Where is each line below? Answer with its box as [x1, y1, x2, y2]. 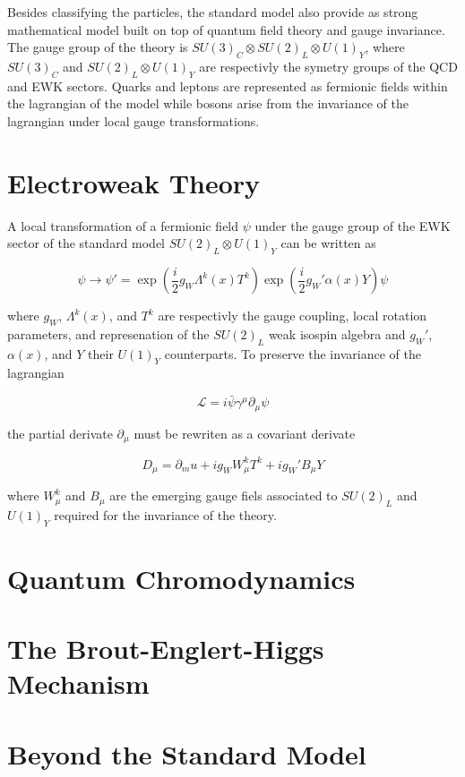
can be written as [280, 234, 376, 252]
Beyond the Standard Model [7, 735, 366, 772]
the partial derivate [7, 423, 113, 442]
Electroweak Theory [7, 164, 261, 201]
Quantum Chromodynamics [7, 559, 356, 596]
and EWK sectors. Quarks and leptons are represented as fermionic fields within [7, 76, 448, 95]
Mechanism [7, 665, 150, 702]
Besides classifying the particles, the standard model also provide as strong [7, 3, 418, 21]
